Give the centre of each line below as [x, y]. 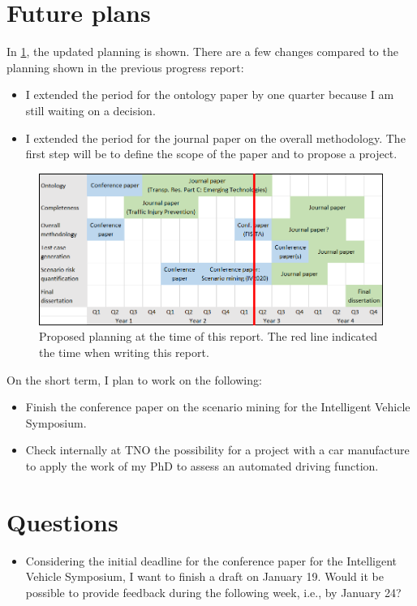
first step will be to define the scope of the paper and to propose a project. [211, 154]
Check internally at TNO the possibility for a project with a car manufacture [217, 450]
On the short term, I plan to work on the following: [134, 379]
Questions [62, 521]
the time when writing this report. [124, 352]
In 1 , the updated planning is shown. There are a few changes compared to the [202, 52]
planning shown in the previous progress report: [125, 67]
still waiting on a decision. [90, 110]
